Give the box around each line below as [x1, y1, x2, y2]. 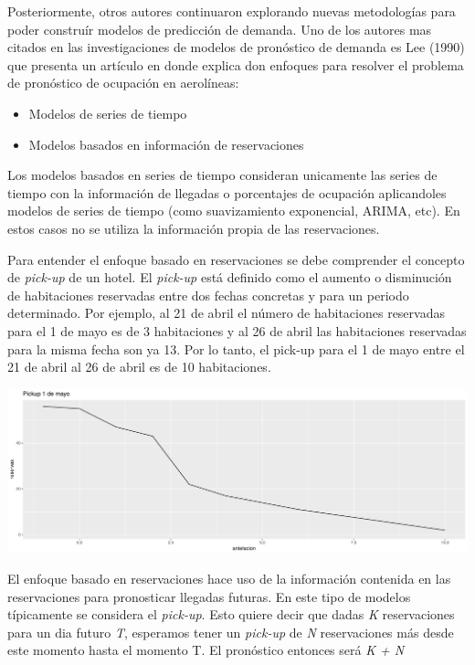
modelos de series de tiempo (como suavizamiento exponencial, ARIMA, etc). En [7, 201, 460, 220]
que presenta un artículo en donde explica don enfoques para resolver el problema [7, 55, 464, 74]
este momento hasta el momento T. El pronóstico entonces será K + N [7, 640, 405, 660]
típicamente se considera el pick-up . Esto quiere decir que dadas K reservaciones [7, 605, 455, 624]
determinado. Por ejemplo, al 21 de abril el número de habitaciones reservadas [7, 303, 445, 322]
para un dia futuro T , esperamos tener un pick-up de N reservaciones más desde [7, 622, 454, 641]
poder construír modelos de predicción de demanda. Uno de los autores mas [7, 19, 432, 38]
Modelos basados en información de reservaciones [28, 134, 304, 153]
